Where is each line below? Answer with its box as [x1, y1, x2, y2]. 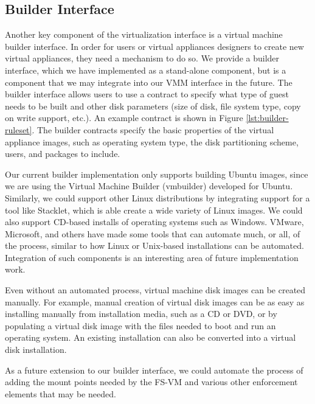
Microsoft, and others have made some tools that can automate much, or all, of [5, 227, 300, 240]
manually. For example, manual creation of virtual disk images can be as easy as [5, 295, 305, 308]
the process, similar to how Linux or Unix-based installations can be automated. [5, 239, 304, 252]
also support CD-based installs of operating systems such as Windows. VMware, [5, 215, 304, 228]
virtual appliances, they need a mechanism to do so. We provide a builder [5, 52, 280, 64]
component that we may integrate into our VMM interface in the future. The [5, 75, 292, 88]
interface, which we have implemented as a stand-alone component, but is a [5, 63, 286, 76]
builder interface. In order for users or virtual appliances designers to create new [5, 40, 304, 52]
